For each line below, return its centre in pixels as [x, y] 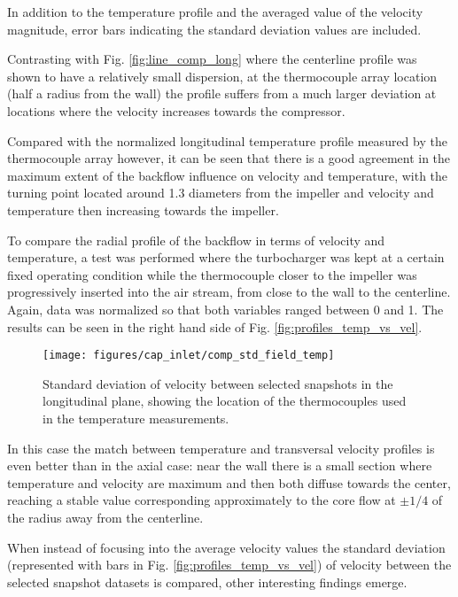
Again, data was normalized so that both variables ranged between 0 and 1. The [225, 309]
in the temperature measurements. [136, 418]
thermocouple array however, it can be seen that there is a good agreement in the [229, 158]
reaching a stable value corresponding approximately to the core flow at [202, 500]
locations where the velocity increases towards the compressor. [176, 110]
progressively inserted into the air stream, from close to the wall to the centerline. [229, 292]
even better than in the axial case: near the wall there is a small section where [220, 465]
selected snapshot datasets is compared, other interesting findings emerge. [207, 581]
